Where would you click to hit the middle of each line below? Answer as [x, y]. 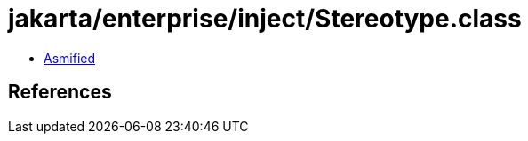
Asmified [70, 58]
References [60, 92]
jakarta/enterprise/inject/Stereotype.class [265, 19]
